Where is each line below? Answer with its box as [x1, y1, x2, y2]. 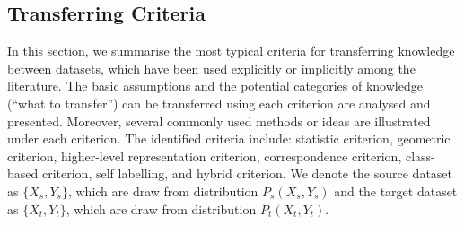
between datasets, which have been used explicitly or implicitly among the [7, 58, 416, 77]
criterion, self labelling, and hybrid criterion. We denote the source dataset [41, 164, 453, 183]
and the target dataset [334, 181, 458, 200]
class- [405, 146, 435, 165]
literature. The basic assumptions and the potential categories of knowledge [7, 76, 423, 95]
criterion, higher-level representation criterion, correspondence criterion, [7, 146, 402, 165]
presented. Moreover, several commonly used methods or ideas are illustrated [7, 111, 431, 130]
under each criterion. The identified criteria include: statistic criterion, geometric [7, 129, 451, 148]
